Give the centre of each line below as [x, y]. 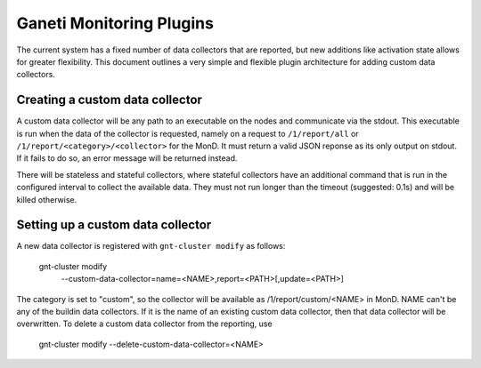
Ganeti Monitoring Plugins [115, 23]
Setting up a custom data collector [114, 225]
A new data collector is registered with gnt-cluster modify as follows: [151, 246]
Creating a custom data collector [109, 100]
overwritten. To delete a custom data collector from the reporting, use [144, 324]
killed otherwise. [47, 199]
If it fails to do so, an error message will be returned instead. [127, 158]
